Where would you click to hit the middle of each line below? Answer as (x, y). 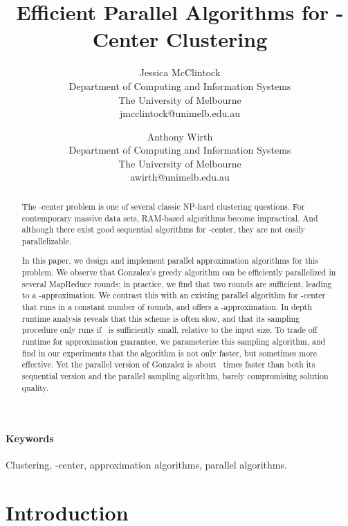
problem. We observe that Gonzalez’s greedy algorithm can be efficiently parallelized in (179, 272)
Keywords (30, 438)
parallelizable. (47, 241)
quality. (35, 387)
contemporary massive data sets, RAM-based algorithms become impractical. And (170, 218)
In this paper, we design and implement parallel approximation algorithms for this (170, 261)
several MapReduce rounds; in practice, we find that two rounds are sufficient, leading (177, 283)
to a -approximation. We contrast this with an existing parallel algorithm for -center (174, 295)
